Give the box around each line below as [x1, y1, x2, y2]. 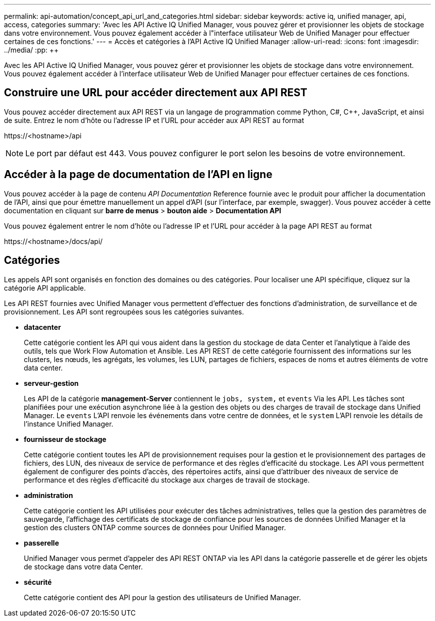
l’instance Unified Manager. [24, 419, 114, 428]
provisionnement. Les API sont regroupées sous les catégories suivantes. [4, 307, 244, 316]
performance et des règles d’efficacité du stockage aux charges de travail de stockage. [24, 475, 310, 484]
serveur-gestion [24, 378, 79, 387]
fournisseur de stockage [24, 435, 107, 443]
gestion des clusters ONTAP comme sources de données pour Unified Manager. [24, 523, 286, 532]
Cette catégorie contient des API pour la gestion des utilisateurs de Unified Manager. [24, 593, 301, 602]
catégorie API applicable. [4, 283, 86, 292]
